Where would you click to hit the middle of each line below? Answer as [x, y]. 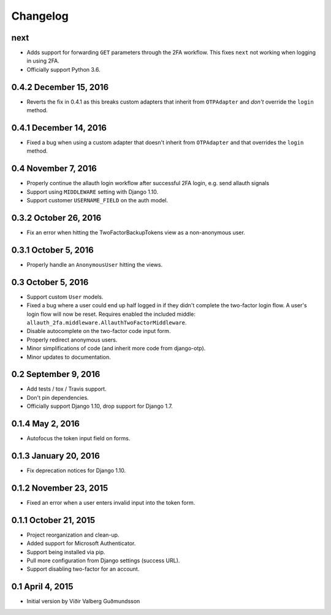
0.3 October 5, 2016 [50, 282]
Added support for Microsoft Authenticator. [81, 543]
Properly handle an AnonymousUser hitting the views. [94, 264]
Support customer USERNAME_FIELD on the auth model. [97, 201]
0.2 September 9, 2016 [56, 374]
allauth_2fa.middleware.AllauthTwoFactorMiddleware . [107, 323]
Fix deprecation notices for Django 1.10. [76, 471]
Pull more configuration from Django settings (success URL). [103, 560]
